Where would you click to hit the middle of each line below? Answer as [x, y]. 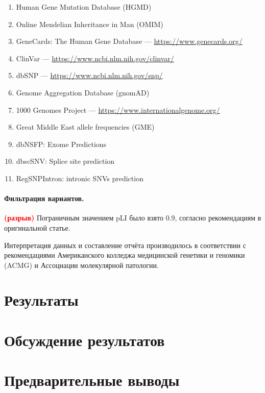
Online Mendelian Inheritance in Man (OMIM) [90, 24]
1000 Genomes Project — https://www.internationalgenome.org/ [118, 109]
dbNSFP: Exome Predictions [61, 144]
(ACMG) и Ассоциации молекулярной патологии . [81, 265]
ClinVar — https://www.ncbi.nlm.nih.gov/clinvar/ [95, 58]
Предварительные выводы [92, 380]
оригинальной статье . [37, 227]
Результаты [41, 300]
